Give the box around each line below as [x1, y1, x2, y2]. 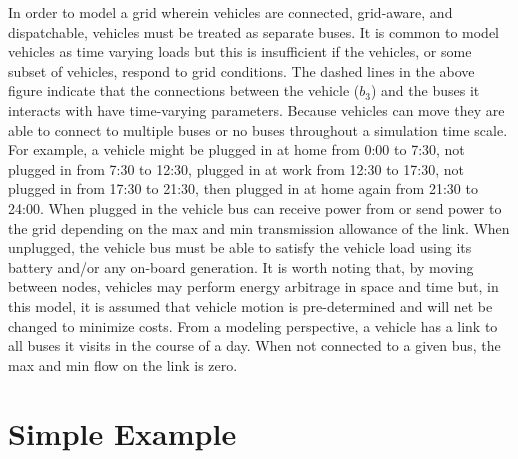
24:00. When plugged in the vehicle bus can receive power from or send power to [8, 197, 502, 218]
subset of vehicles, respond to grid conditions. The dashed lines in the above [8, 60, 475, 81]
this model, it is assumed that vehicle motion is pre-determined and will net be [8, 295, 493, 316]
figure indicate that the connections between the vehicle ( [8, 80, 360, 101]
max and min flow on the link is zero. [8, 354, 238, 375]
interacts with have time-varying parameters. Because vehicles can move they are [8, 99, 505, 120]
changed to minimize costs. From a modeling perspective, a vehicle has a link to [8, 315, 498, 336]
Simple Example [8, 413, 237, 454]
